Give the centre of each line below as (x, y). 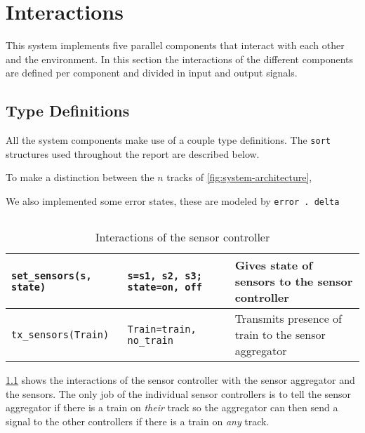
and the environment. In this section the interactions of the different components (180, 59)
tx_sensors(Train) (60, 334)
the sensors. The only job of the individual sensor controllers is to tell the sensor (179, 393)
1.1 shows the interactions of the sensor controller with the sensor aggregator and (180, 380)
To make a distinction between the (80, 177)
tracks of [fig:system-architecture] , (239, 177)
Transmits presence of (288, 318)
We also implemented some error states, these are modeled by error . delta (173, 200)
